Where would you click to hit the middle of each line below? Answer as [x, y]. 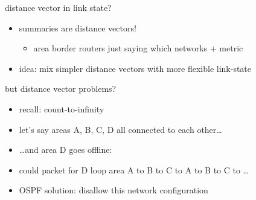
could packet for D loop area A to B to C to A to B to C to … [134, 169]
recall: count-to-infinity [62, 108]
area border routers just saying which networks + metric [138, 48]
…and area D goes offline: [66, 150]
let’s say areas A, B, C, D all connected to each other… [120, 129]
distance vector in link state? [58, 7]
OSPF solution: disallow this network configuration [114, 190]
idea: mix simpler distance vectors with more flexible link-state [135, 68]
